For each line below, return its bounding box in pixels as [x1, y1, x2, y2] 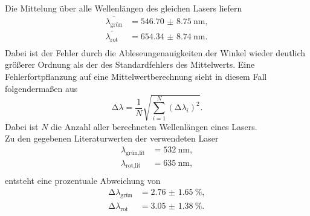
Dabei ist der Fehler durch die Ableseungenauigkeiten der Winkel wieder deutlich [5, 46, 305, 59]
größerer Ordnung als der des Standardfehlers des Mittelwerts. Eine [5, 58, 255, 71]
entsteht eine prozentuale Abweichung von [5, 174, 161, 186]
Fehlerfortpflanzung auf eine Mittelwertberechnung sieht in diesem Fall [5, 70, 267, 82]
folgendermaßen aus [5, 82, 78, 94]
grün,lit [126, 149, 145, 156]
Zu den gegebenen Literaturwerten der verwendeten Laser [5, 132, 219, 145]
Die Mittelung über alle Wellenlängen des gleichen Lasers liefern [5, 2, 242, 14]
